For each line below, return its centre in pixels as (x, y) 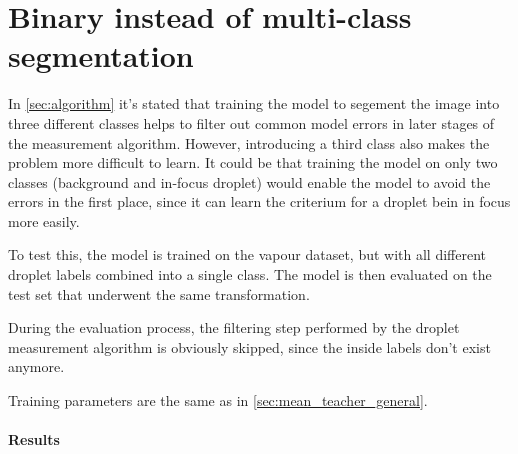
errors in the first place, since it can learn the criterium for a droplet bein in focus (259, 201)
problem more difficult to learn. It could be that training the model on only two (253, 162)
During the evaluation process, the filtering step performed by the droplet (234, 327)
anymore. (36, 366)
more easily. (44, 220)
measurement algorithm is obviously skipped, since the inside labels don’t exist (249, 346)
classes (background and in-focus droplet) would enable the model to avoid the (249, 181)
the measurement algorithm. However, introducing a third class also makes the (249, 142)
